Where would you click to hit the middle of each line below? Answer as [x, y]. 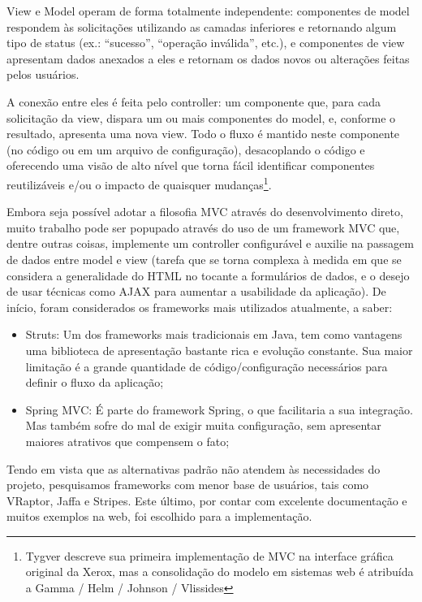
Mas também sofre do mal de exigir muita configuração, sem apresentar [203, 425]
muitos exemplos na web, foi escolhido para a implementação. [159, 516]
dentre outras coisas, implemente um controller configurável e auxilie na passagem [210, 243]
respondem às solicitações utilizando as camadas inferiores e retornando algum [202, 26]
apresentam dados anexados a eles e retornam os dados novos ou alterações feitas [208, 58]
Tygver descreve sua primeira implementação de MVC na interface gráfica [209, 555]
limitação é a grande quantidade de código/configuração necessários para [207, 366]
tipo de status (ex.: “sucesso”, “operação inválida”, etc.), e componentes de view [206, 43]
